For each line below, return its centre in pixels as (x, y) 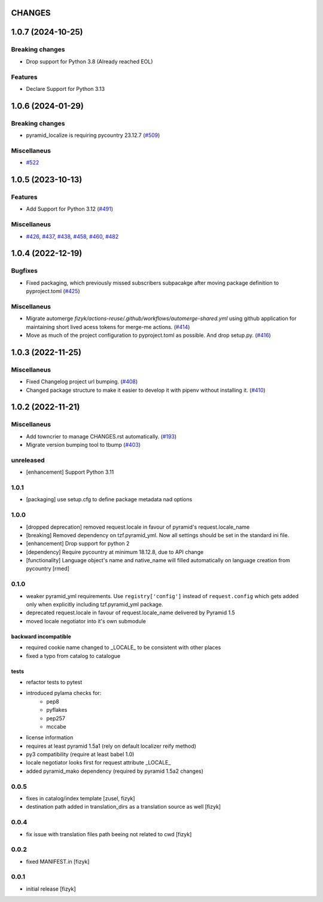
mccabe (56, 726)
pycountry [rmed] (48, 569)
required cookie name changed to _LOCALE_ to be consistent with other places (124, 647)
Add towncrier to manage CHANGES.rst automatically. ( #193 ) (101, 436)
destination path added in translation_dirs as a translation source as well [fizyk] (124, 807)
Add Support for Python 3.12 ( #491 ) (70, 209)
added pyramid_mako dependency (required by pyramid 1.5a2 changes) (115, 771)
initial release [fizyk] (51, 889)
